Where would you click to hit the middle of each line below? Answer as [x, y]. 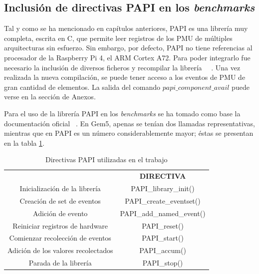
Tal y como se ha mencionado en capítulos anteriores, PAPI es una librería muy [126, 28]
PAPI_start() [163, 238]
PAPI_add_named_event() [163, 213]
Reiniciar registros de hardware [60, 225]
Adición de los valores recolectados [60, 250]
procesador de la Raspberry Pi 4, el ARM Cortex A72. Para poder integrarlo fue [127, 57]
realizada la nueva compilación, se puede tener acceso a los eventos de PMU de [125, 77]
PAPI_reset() [163, 225]
